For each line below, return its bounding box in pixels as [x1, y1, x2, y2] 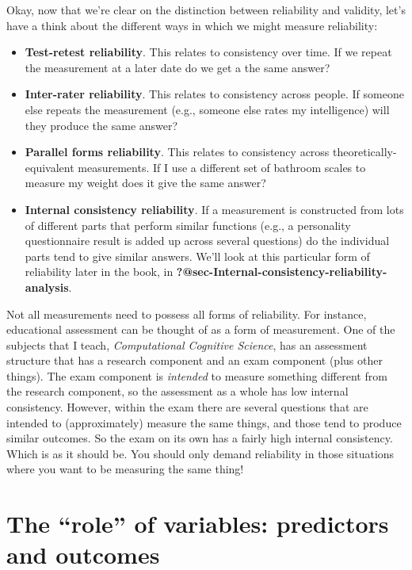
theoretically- [333, 143, 397, 160]
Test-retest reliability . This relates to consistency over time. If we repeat [25, 44, 392, 60]
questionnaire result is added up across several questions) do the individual [25, 232, 390, 249]
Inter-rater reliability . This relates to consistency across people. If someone [25, 86, 404, 102]
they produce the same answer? [25, 117, 178, 133]
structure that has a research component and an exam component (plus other [6, 352, 383, 369]
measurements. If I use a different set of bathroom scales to [78, 159, 366, 175]
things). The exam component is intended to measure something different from [6, 367, 387, 384]
